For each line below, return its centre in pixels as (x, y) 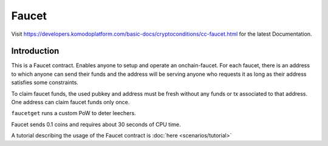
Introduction (35, 51)
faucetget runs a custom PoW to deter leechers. (73, 113)
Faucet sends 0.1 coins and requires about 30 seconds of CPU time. (96, 124)
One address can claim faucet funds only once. (70, 102)
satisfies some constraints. (45, 82)
